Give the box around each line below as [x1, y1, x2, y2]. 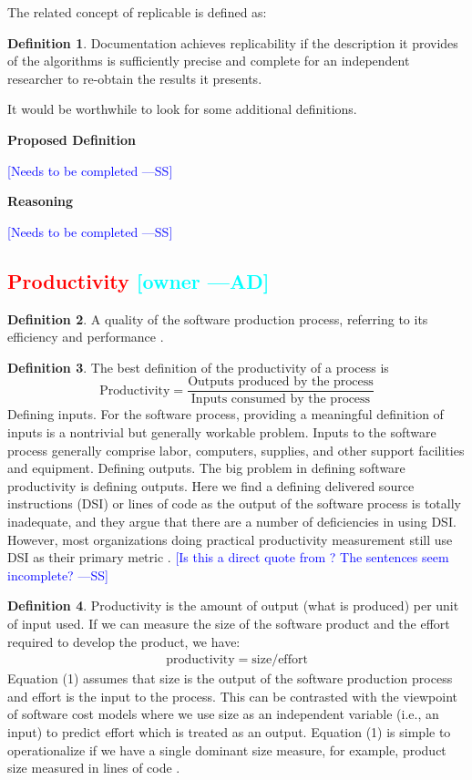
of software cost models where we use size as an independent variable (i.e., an [7, 704, 439, 724]
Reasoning [7, 191, 74, 210]
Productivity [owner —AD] [7, 266, 270, 294]
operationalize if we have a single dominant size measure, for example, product [7, 740, 446, 759]
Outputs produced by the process [188, 375, 374, 389]
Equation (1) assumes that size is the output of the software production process [7, 669, 453, 688]
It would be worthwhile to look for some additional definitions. [7, 99, 357, 118]
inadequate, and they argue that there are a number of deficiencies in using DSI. [7, 511, 457, 530]
